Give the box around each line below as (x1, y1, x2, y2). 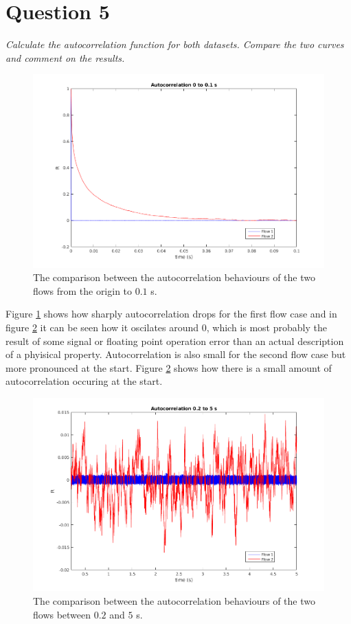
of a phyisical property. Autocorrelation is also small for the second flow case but (5, 347, 346, 361)
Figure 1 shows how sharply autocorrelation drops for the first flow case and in (5, 307, 337, 321)
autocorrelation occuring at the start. (5, 374, 163, 388)
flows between (33, 607, 91, 621)
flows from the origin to (33, 283, 133, 298)
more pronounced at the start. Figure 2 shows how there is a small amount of (5, 360, 332, 375)
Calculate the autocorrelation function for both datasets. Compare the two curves (5, 37, 344, 52)
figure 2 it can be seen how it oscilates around (5, 320, 199, 335)
